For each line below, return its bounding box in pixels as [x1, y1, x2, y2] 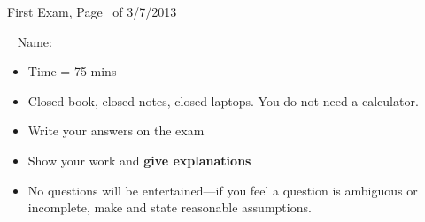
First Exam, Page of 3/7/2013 [7, 3, 177, 20]
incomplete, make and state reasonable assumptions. [27, 198, 312, 217]
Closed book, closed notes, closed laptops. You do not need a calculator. [27, 91, 419, 110]
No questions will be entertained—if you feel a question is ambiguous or [27, 180, 418, 199]
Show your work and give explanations [27, 150, 251, 169]
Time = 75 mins [27, 62, 117, 80]
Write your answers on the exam [27, 121, 205, 140]
